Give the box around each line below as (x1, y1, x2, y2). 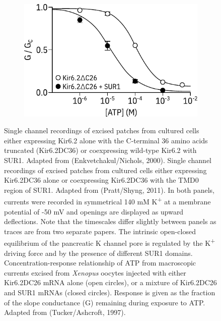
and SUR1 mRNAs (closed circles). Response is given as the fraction (4, 287, 215, 298)
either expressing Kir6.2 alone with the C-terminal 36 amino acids (4, 135, 208, 145)
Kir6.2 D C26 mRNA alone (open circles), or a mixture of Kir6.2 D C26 (4, 277, 217, 288)
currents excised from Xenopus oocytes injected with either (4, 267, 186, 278)
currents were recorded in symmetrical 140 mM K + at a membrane (4, 195, 211, 207)
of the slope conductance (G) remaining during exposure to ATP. (4, 297, 205, 307)
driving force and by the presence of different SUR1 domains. (4, 247, 193, 258)
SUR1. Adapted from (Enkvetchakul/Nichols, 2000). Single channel (4, 155, 211, 166)
